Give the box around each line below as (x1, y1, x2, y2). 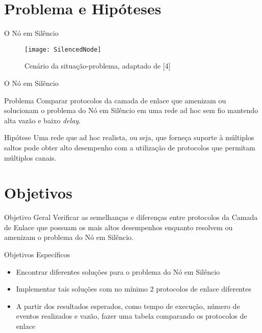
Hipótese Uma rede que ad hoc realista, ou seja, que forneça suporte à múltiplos (4, 132, 254, 143)
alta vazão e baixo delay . (4, 115, 81, 125)
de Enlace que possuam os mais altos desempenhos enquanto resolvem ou (4, 221, 233, 232)
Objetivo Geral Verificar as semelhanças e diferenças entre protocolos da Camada (4, 212, 258, 223)
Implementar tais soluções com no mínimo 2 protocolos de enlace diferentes (16, 283, 251, 294)
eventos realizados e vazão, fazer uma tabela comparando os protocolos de (16, 310, 247, 321)
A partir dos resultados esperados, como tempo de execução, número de (16, 300, 240, 311)
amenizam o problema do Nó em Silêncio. (4, 232, 134, 242)
